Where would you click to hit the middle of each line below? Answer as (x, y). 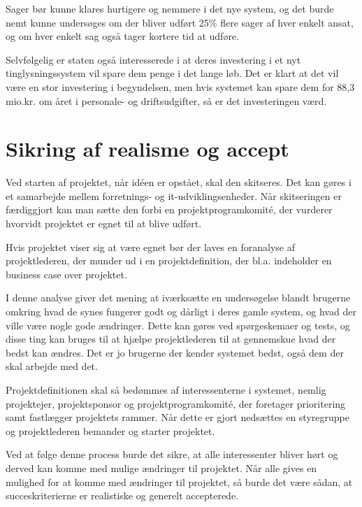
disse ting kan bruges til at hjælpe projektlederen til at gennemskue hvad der (171, 339)
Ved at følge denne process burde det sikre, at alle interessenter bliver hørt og (172, 454)
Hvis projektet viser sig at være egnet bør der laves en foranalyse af (150, 247)
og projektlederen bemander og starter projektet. (110, 430)
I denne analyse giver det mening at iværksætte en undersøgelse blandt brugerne (178, 298)
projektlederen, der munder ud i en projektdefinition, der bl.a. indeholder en (169, 260)
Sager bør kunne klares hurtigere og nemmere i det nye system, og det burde (170, 8)
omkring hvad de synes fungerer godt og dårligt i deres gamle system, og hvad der (181, 312)
